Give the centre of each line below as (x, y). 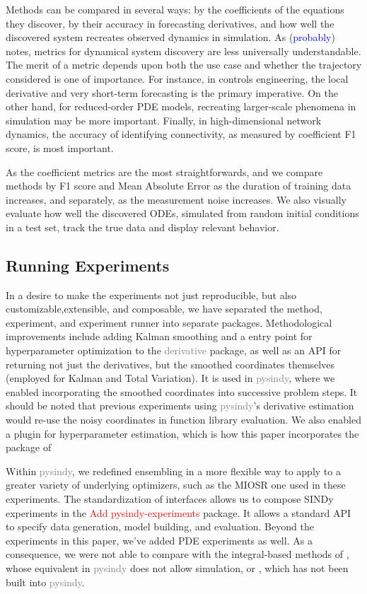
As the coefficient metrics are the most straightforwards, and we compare (164, 171)
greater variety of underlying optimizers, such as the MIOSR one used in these (176, 485)
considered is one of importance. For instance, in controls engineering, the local (177, 78)
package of (29, 447)
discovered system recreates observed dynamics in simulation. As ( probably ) (170, 37)
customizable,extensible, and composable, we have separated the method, (164, 309)
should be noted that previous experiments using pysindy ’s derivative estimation (180, 406)
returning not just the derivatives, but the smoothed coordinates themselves (170, 364)
